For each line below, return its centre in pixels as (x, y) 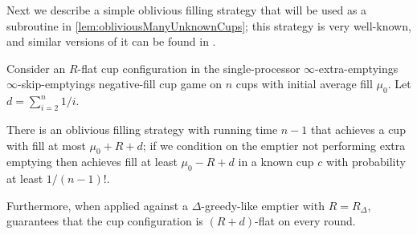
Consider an (36, 68)
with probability (366, 162)
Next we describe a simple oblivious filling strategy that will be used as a (187, 10)
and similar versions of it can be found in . (111, 41)
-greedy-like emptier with (263, 205)
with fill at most (46, 145)
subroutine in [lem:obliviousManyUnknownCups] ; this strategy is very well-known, (209, 25)
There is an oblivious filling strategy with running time (142, 129)
